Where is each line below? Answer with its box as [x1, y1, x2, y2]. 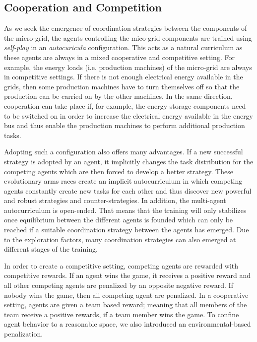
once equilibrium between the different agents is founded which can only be [4, 214, 233, 225]
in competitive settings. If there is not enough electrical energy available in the [4, 71, 243, 82]
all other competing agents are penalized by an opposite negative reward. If [4, 280, 233, 290]
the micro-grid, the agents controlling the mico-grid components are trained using [4, 32, 252, 43]
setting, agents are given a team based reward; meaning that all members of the [4, 299, 247, 310]
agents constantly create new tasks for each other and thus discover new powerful [4, 185, 252, 196]
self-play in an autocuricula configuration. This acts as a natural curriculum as [4, 42, 243, 53]
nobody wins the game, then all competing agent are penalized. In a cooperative [4, 289, 249, 300]
